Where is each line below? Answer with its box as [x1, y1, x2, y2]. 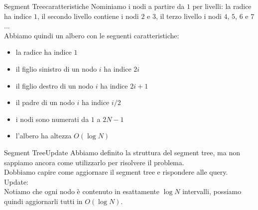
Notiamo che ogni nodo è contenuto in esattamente [4, 186, 159, 197]
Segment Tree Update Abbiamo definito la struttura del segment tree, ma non [4, 147, 240, 157]
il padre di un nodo [15, 97, 75, 107]
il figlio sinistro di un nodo [15, 63, 97, 74]
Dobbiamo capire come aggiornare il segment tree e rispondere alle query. [4, 167, 228, 177]
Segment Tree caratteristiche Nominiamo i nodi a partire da [4, 1, 185, 11]
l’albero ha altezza [15, 130, 72, 141]
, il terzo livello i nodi [155, 10, 222, 21]
